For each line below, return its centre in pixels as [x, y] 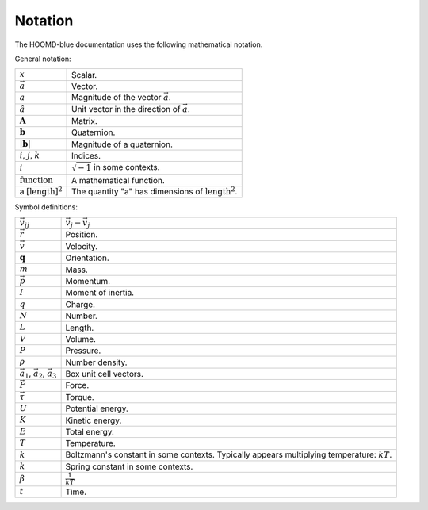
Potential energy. [97, 408]
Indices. [86, 156]
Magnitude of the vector [117, 98]
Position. [82, 235]
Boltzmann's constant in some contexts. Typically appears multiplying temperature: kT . [229, 454]
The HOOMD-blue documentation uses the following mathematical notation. [139, 44]
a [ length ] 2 [41, 191]
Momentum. [88, 281]
